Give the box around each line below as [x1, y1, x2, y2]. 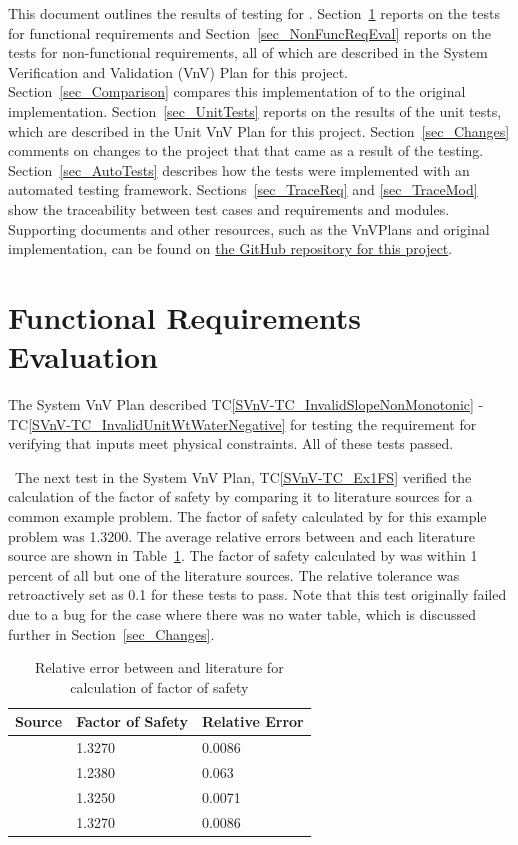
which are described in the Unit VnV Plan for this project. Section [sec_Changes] [8, 120, 510, 141]
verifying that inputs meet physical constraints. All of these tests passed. [8, 433, 454, 454]
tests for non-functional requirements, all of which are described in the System [8, 42, 488, 63]
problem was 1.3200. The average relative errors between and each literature [8, 525, 476, 546]
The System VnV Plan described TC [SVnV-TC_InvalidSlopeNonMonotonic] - [8, 394, 484, 415]
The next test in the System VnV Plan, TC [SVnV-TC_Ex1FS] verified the [14, 466, 472, 487]
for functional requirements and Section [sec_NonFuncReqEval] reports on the [8, 22, 491, 43]
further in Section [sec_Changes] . [8, 623, 215, 644]
